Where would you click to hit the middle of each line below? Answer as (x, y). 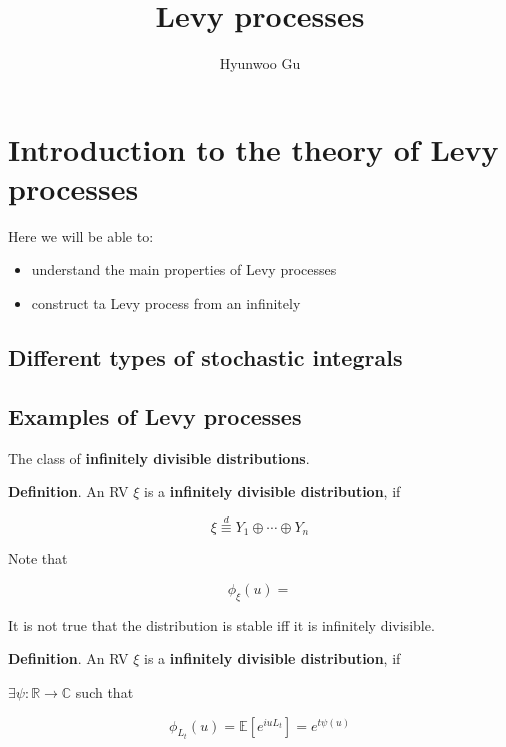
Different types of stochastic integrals (205, 357)
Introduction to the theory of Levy (253, 148)
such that (104, 692)
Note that (38, 558)
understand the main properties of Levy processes (184, 269)
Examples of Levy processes (155, 415)
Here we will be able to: (81, 235)
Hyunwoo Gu (260, 63)
